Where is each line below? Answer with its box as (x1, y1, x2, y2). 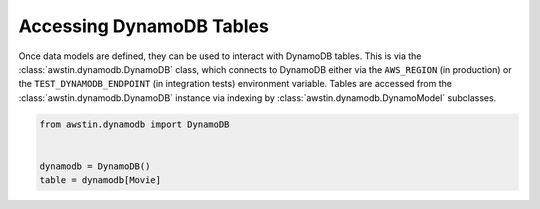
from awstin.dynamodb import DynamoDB (39, 118, 230, 130)
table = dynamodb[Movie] (39, 175, 162, 186)
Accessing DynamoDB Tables (18, 15, 269, 37)
